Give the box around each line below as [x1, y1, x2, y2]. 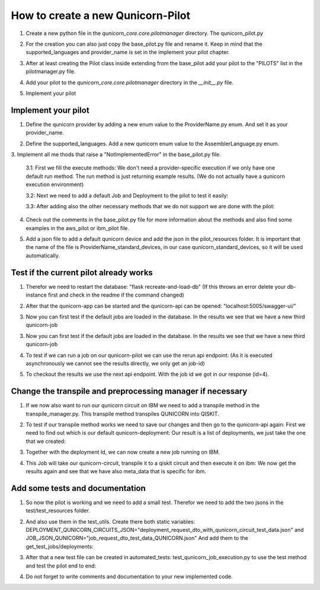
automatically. [25, 252, 60, 259]
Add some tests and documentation [11, 483, 146, 493]
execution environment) [25, 181, 84, 188]
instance [25, 291, 47, 299]
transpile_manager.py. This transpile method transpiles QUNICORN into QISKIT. [25, 410, 219, 417]
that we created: [25, 438, 66, 445]
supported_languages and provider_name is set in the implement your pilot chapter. [25, 49, 230, 56]
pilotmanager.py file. [25, 68, 76, 75]
